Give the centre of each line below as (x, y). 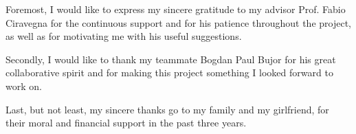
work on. (24, 86)
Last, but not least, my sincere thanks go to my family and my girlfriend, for (167, 109)
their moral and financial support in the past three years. (126, 123)
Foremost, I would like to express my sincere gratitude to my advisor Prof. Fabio (176, 9)
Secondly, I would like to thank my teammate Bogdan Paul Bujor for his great (171, 59)
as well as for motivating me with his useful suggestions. (124, 36)
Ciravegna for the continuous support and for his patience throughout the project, (178, 22)
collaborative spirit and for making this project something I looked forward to (169, 72)
